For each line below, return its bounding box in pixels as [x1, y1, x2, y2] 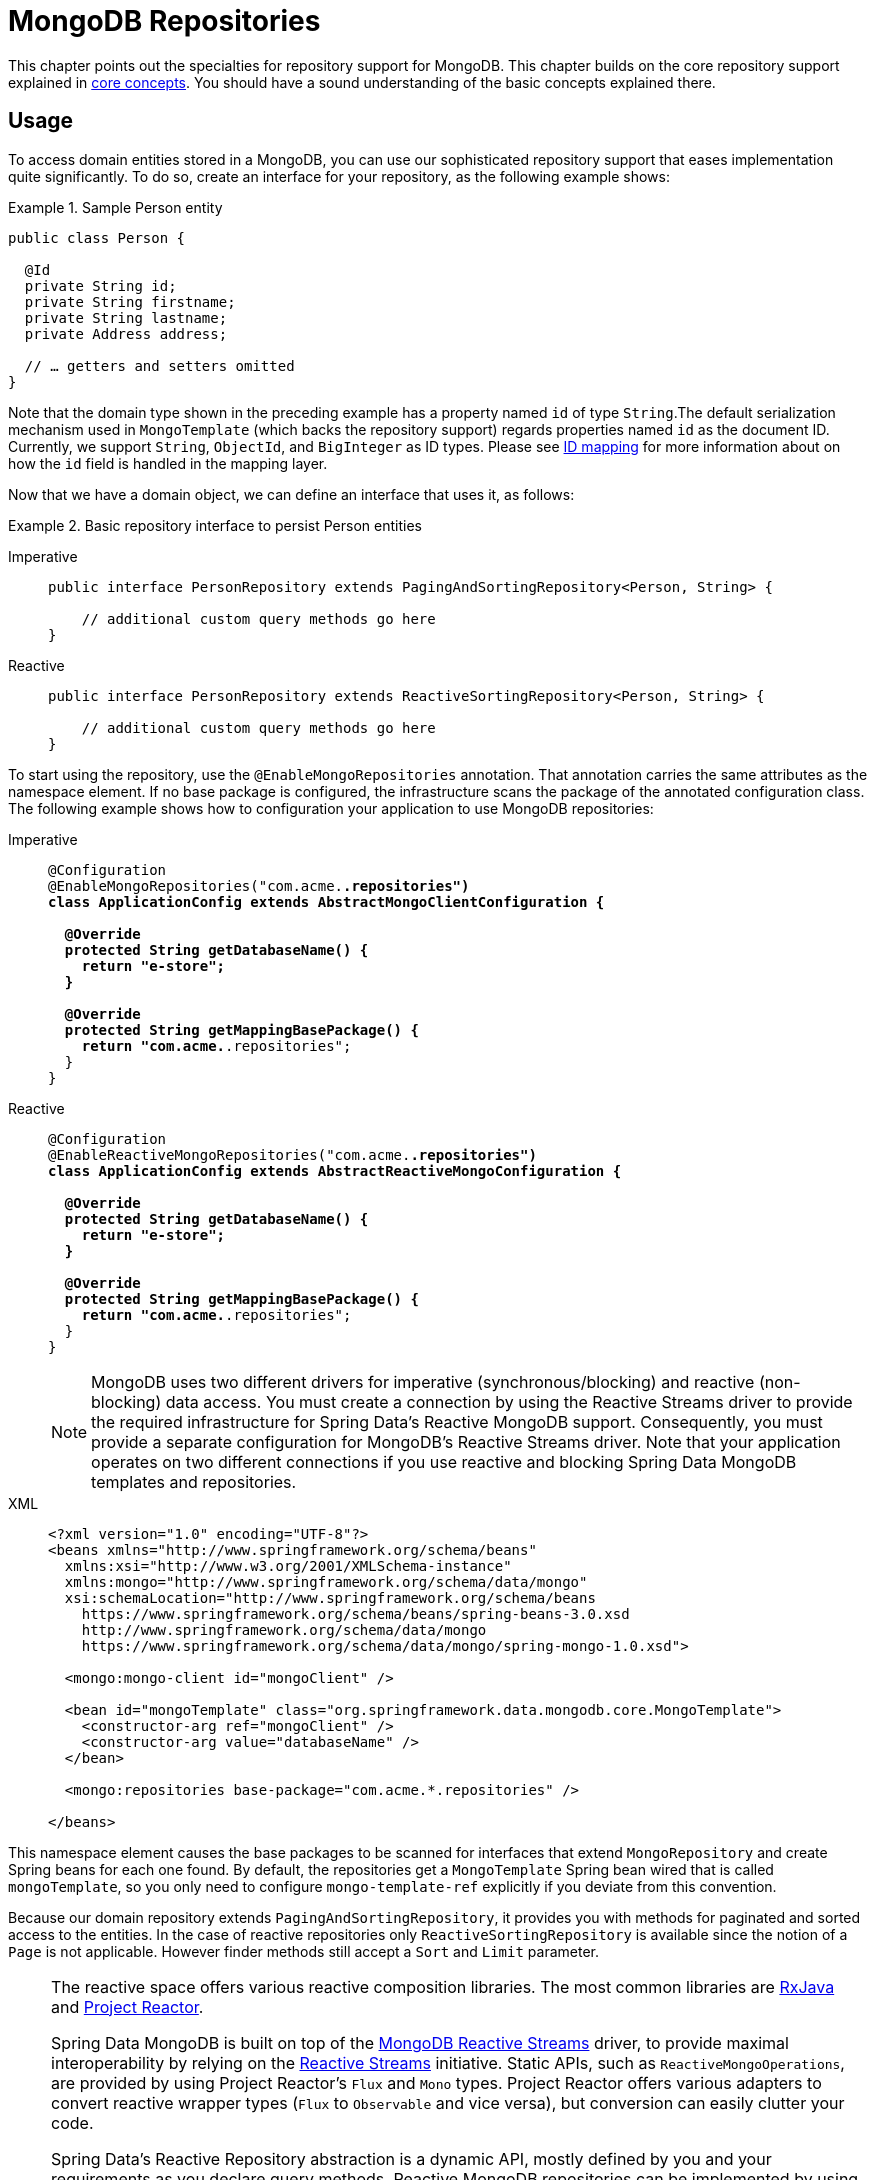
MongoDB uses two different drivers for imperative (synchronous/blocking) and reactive [91, 1371, 755, 1392]
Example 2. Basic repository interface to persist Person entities [8, 516, 422, 534]
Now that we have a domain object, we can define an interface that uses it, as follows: [8, 485, 575, 503]
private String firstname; [24, 293, 236, 310]
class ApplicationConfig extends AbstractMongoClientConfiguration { [48, 893, 605, 910]
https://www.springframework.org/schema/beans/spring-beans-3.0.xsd [81, 1605, 630, 1622]
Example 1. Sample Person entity [8, 198, 223, 216]
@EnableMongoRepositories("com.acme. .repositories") [48, 877, 470, 894]
